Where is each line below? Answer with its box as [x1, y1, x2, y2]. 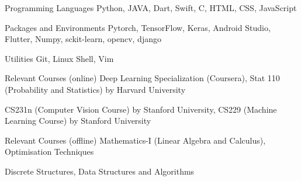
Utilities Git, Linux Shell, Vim [5, 52, 114, 64]
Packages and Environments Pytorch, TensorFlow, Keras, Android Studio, [5, 21, 271, 33]
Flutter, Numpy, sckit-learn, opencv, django [5, 33, 161, 45]
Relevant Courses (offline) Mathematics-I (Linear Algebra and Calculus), [5, 134, 266, 146]
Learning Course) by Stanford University [5, 114, 151, 127]
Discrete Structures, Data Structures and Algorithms [5, 165, 195, 177]
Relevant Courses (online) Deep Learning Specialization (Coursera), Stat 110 [5, 72, 280, 84]
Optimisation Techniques [5, 145, 94, 158]
